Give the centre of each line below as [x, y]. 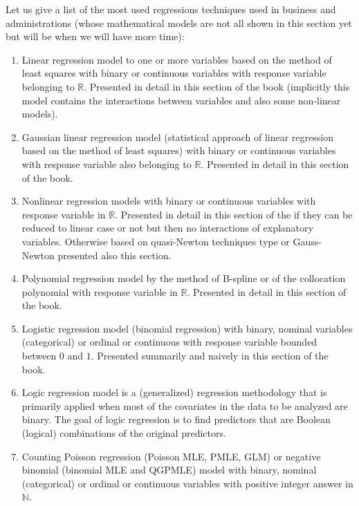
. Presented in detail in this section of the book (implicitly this [217, 86]
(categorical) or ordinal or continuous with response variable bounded [169, 342]
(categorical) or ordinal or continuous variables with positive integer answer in [187, 483]
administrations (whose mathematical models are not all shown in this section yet [179, 22]
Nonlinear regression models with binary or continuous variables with [169, 201]
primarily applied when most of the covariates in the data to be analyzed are [185, 405]
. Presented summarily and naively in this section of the [210, 356]
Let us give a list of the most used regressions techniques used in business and [171, 9]
